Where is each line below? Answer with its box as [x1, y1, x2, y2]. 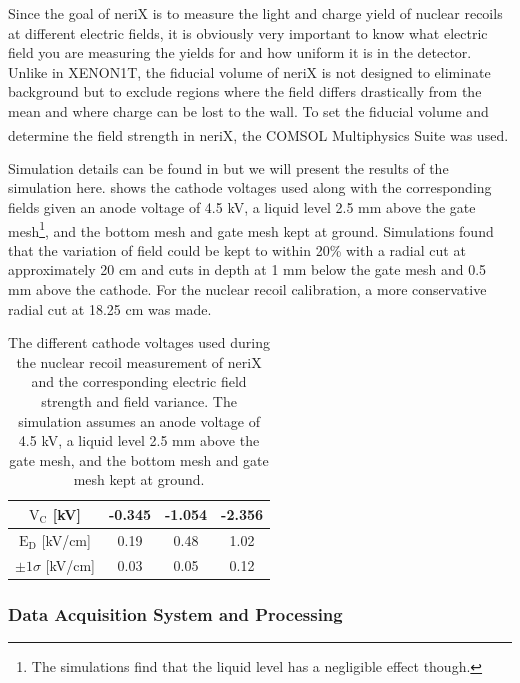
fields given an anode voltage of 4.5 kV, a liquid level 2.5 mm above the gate [8, 197, 476, 217]
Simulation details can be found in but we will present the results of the [8, 157, 449, 178]
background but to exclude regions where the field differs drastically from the [8, 81, 482, 102]
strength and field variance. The [41, 391, 237, 411]
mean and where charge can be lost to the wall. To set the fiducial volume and [8, 100, 489, 121]
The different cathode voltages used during [8, 332, 270, 353]
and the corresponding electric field [31, 371, 247, 392]
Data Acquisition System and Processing [8, 601, 343, 626]
